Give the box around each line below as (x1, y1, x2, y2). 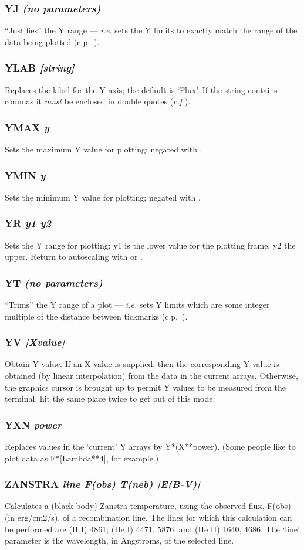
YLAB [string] (5, 60, 75, 75)
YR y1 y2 (5, 216, 52, 230)
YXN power (5, 417, 62, 432)
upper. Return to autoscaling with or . (5, 250, 143, 263)
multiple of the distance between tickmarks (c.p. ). (5, 310, 188, 322)
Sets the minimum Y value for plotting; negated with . (5, 191, 201, 203)
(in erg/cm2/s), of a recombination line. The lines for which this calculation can (5, 511, 292, 524)
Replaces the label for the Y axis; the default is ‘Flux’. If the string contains (5, 83, 278, 96)
